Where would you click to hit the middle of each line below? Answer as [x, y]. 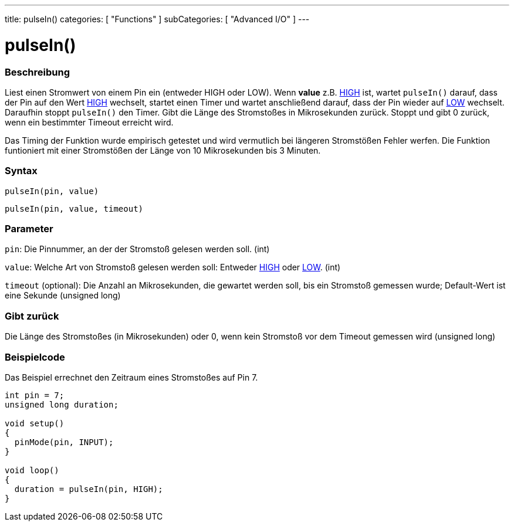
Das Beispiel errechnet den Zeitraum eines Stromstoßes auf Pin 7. [131, 377]
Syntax [21, 171]
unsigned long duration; [62, 404]
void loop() [32, 470]
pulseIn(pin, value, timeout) [74, 208]
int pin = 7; [35, 395]
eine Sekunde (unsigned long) [63, 296]
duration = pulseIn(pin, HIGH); [89, 489]
